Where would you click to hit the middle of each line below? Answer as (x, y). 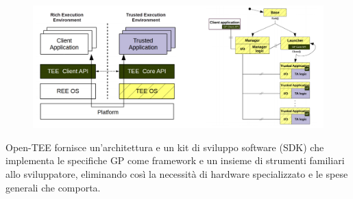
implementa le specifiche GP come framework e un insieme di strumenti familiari (175, 160)
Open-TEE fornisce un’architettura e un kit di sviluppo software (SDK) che (165, 147)
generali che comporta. (53, 187)
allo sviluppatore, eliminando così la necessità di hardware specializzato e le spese (177, 174)
